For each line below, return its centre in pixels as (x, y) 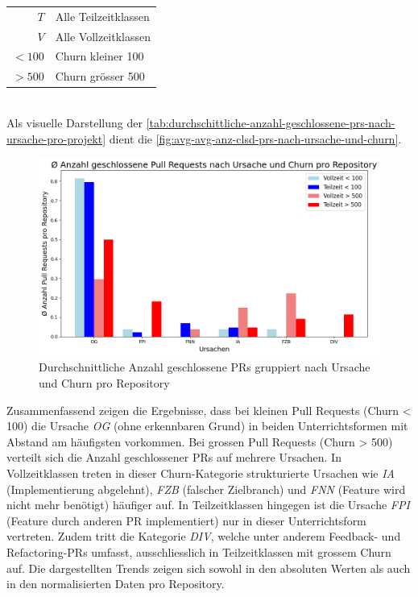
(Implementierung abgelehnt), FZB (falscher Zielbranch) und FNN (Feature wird (206, 489)
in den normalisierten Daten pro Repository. (116, 584)
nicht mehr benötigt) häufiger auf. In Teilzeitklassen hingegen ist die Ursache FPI (208, 505)
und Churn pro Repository (104, 383)
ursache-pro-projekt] (56, 138)
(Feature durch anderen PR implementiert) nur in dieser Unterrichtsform (186, 520)
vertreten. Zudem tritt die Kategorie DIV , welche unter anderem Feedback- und (204, 536)
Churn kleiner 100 (99, 56)
